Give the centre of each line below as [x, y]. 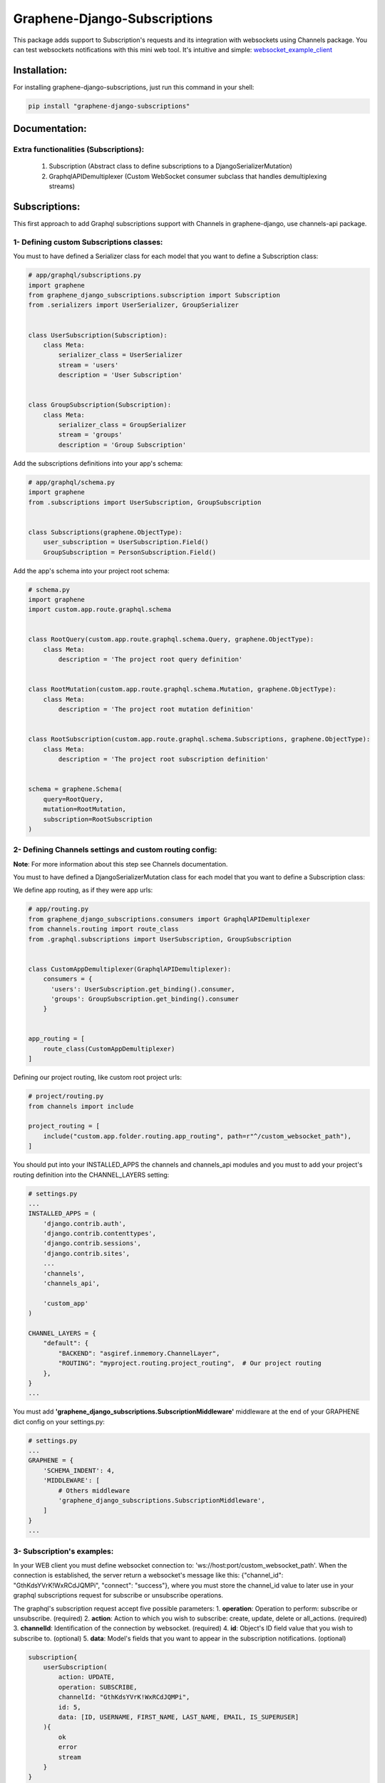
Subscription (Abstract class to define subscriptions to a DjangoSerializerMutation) [170, 166]
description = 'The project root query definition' [150, 659]
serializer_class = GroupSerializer [122, 425]
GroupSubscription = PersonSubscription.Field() [130, 552]
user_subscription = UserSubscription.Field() [126, 542]
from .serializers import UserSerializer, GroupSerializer [133, 305]
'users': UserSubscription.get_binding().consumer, [143, 989]
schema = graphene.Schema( [75, 789]
